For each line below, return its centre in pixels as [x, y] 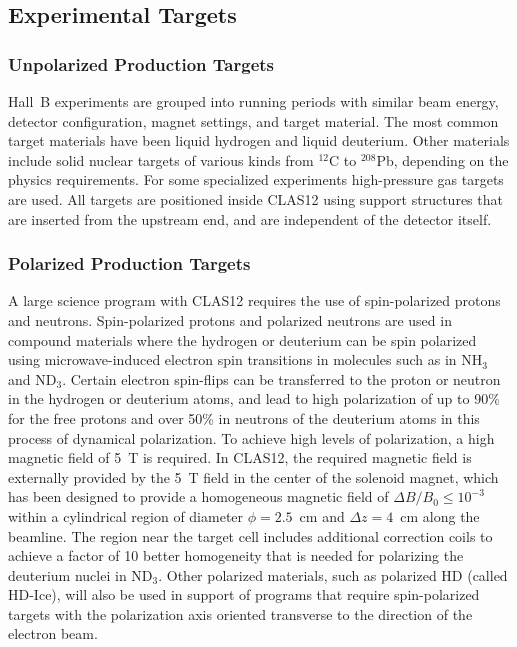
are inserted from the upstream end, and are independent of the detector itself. [250, 218]
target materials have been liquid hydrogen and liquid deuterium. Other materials [259, 140]
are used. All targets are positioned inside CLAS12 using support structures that [255, 198]
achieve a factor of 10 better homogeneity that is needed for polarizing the [236, 555]
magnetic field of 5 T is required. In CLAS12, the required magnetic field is [240, 457]
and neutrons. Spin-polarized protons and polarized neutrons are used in [230, 319]
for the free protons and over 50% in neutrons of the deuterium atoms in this [244, 417]
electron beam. [53, 633]
